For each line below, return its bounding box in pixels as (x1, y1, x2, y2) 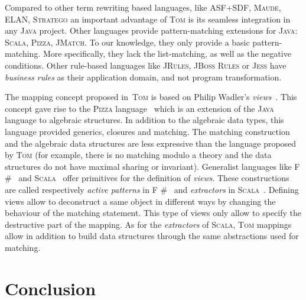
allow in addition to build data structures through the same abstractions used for (5, 230, 299, 242)
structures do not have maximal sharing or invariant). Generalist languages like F (5, 160, 300, 172)
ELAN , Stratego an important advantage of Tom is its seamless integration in (5, 12, 291, 25)
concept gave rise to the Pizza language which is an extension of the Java (5, 102, 274, 114)
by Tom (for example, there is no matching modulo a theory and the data (5, 149, 272, 161)
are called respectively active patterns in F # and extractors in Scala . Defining (5, 183, 299, 195)
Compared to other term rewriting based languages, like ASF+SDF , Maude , (5, 1, 281, 13)
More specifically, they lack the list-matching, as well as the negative (43, 47, 291, 60)
